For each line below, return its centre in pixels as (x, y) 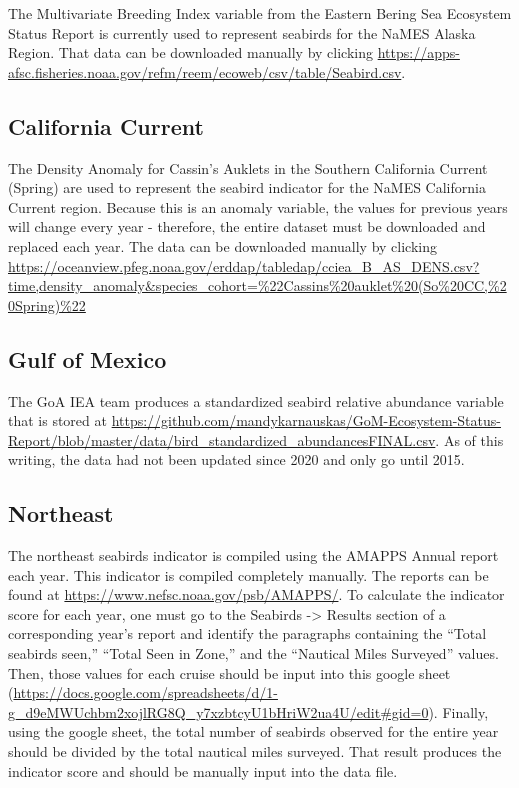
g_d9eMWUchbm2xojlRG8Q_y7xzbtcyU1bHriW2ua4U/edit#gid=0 (218, 711)
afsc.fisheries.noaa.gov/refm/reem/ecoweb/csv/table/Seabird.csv (205, 71)
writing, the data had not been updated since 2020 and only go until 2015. (236, 459)
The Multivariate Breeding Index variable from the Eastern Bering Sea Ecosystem (260, 13)
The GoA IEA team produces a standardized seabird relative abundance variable (256, 400)
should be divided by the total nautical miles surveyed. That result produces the (255, 751)
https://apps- (418, 52)
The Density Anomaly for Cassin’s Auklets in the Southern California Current (248, 167)
